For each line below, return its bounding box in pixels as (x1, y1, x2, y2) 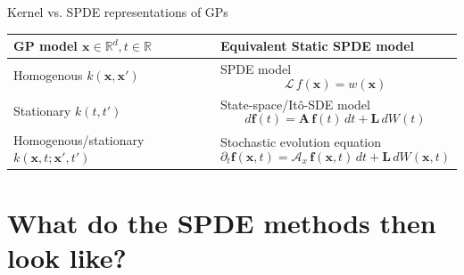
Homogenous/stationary (13, 130, 145, 149)
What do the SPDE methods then (7, 204, 436, 240)
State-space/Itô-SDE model (220, 94, 370, 113)
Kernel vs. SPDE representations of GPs (7, 3, 228, 20)
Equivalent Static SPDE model (220, 36, 414, 55)
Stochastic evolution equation (220, 132, 382, 150)
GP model (13, 36, 78, 55)
